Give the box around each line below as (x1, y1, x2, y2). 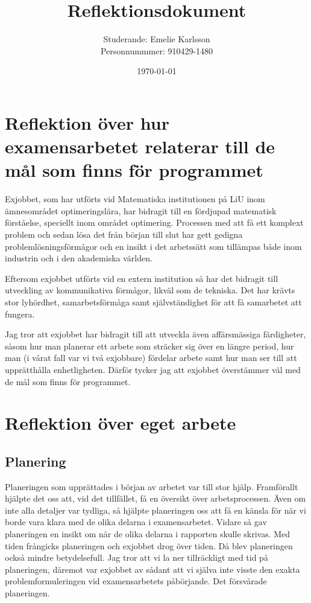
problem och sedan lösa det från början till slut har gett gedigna (5, 228, 243, 240)
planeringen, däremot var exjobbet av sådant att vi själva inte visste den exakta (5, 563, 300, 575)
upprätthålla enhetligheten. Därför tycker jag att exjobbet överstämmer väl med (5, 363, 301, 375)
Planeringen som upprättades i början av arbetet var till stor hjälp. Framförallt (5, 480, 298, 493)
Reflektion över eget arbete (5, 410, 236, 435)
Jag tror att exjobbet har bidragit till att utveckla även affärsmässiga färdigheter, (5, 328, 306, 340)
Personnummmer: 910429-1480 (100, 44, 213, 57)
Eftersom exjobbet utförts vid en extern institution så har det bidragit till (5, 272, 278, 284)
